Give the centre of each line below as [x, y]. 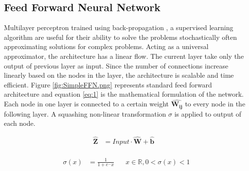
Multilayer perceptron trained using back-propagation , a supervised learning [119, 27]
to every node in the [215, 104]
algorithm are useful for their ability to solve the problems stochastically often [120, 37]
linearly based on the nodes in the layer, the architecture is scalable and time [119, 75]
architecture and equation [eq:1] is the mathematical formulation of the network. [124, 94]
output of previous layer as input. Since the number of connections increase [116, 65]
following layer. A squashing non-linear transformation [85, 113]
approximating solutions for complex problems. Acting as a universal [106, 46]
